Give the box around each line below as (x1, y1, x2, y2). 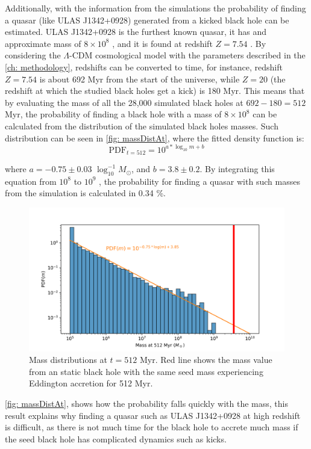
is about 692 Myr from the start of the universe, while (39, 72, 240, 85)
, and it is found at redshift (112, 37, 213, 49)
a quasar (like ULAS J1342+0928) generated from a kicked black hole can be (5, 13, 289, 26)
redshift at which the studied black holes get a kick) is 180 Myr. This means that (5, 84, 305, 97)
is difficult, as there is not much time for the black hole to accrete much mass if (5, 421, 298, 433)
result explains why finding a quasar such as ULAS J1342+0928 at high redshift (5, 409, 301, 421)
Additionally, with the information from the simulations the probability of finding (5, 2, 306, 14)
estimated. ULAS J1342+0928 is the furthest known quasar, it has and (5, 25, 267, 38)
